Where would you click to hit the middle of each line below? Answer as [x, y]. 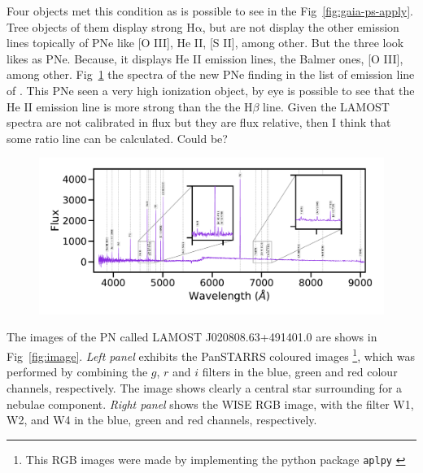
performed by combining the [77, 372]
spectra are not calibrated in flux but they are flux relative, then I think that [199, 122]
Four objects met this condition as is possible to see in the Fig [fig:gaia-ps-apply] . [210, 11]
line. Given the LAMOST [326, 106]
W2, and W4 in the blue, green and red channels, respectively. [162, 420]
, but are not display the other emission [301, 26]
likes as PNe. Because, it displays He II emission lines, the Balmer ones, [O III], [205, 58]
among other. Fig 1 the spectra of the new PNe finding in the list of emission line [211, 74]
